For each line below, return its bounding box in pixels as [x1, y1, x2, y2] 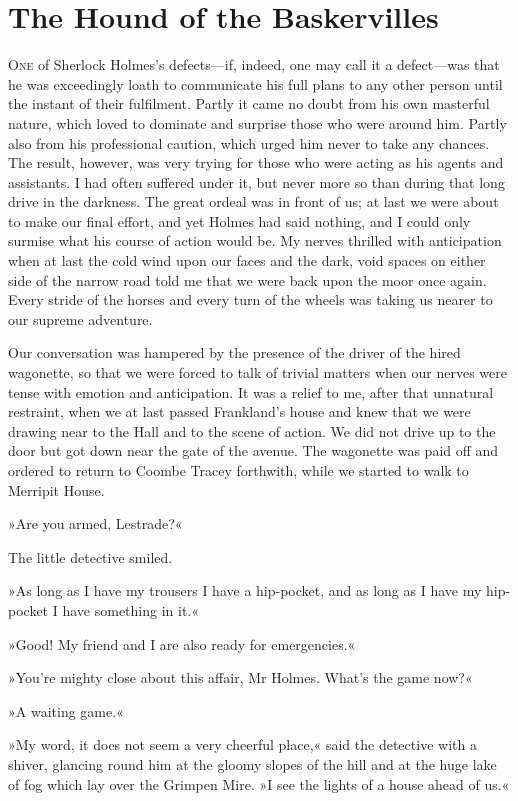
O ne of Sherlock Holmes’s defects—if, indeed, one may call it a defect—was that [8, 54, 500, 75]
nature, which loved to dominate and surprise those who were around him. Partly [8, 112, 507, 133]
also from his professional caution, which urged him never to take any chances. [8, 132, 490, 153]
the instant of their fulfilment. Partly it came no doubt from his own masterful [8, 93, 490, 114]
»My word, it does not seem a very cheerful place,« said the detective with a [8, 734, 477, 755]
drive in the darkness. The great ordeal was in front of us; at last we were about [8, 191, 499, 212]
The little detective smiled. [8, 546, 173, 567]
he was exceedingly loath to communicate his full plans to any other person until [8, 73, 503, 94]
